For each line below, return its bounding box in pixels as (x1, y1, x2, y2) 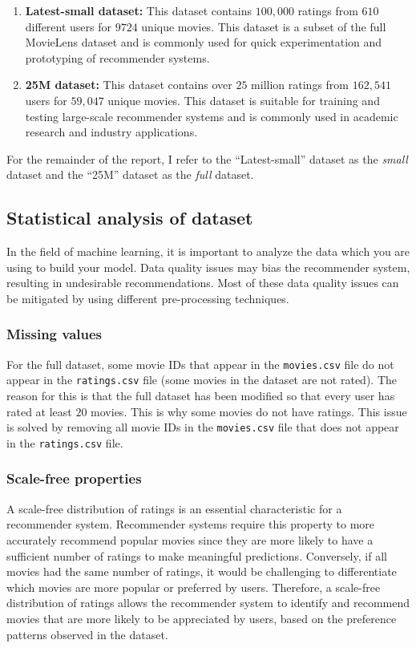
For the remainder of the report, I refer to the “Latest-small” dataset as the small (6, 150, 408, 167)
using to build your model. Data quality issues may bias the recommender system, (6, 258, 410, 275)
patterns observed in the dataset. (6, 626, 168, 642)
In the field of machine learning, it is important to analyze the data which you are (6, 243, 410, 260)
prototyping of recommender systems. (25, 49, 210, 66)
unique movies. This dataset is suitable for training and (107, 91, 380, 108)
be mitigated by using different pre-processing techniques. (6, 290, 289, 306)
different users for (25, 18, 112, 34)
